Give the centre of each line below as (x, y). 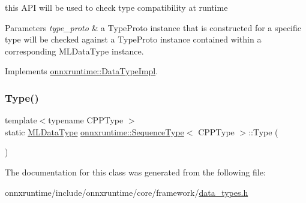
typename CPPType (86, 120)
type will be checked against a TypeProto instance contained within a (133, 39)
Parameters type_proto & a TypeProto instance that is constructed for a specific (153, 27)
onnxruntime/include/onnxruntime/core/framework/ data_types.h (127, 192)
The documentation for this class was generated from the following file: (135, 172)
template (21, 120)
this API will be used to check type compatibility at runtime (116, 7)
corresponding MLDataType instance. (74, 51)
